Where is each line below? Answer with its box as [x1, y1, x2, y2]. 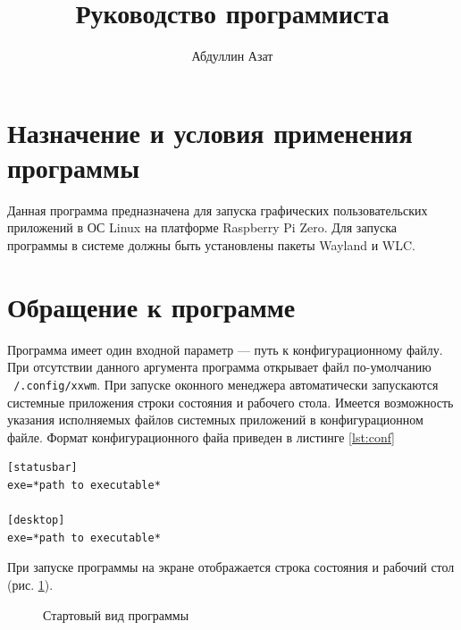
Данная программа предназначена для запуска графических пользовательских [7, 200, 428, 219]
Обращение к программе [7, 288, 296, 324]
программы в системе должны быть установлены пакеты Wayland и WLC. [7, 236, 415, 255]
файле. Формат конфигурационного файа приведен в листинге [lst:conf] [7, 427, 395, 446]
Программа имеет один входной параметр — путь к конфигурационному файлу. [7, 340, 443, 358]
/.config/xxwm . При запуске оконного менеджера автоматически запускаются [13, 374, 439, 393]
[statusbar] [7, 461, 78, 475]
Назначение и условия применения [7, 113, 413, 150]
